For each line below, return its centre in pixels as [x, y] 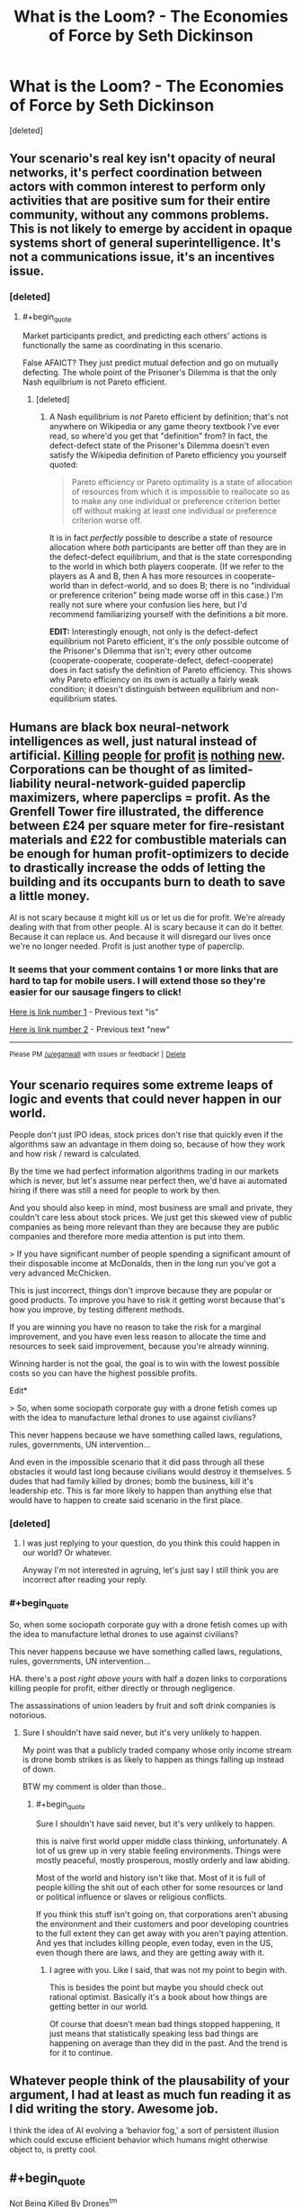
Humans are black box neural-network [119, 727]
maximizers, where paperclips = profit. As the [140, 797]
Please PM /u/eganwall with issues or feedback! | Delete [98, 1054]
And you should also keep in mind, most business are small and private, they [151, 1207]
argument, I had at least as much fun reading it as [151, 2095]
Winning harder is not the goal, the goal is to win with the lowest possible [145, 1364]
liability [31, 784]
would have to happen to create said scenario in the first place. [126, 1500]
